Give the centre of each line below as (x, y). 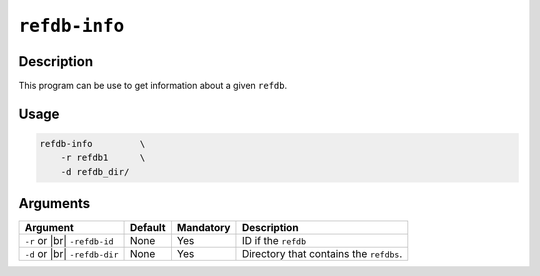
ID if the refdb (274, 241)
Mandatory (203, 228)
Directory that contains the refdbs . (322, 254)
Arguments (54, 203)
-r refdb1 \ (103, 158)
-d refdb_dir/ (95, 171)
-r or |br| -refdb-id (69, 241)
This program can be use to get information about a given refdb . (153, 86)
